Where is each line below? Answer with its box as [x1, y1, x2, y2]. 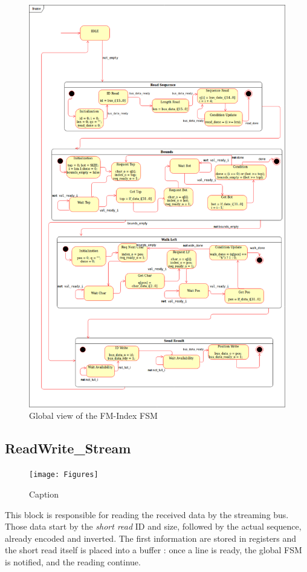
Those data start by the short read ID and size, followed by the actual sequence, [5, 520, 302, 533]
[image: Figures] [29, 470, 99, 479]
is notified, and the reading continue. [5, 555, 141, 568]
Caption [29, 487, 59, 500]
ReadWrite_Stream [5, 439, 131, 458]
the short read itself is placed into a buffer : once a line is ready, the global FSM [5, 544, 302, 556]
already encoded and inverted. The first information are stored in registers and [5, 531, 297, 544]
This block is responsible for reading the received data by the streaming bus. [5, 508, 289, 521]
